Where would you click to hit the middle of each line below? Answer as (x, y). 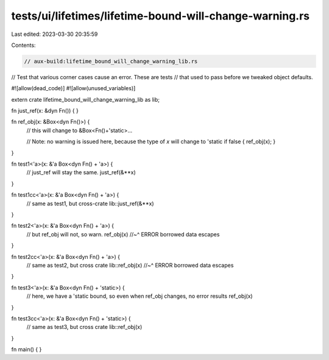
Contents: (23, 45)
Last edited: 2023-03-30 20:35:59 (55, 34)
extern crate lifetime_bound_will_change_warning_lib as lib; (85, 99)
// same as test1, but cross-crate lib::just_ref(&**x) (90, 203)
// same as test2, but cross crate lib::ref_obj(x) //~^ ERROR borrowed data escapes (130, 265)
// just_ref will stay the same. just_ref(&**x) (81, 172)
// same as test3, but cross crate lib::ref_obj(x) (84, 327)
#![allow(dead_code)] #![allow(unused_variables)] (73, 88)
